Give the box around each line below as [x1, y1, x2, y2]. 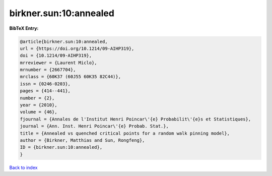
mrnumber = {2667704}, [20, 67, 76, 73]
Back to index [9, 164, 38, 170]
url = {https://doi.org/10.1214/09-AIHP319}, [20, 45, 134, 51]
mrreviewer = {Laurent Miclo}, [20, 60, 98, 66]
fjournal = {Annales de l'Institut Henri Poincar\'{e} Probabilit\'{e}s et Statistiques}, [20, 116, 251, 122]
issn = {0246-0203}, [20, 81, 71, 87]
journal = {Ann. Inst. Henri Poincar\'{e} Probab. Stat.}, [20, 124, 169, 129]
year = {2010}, [20, 102, 57, 108]
